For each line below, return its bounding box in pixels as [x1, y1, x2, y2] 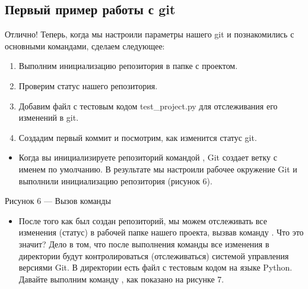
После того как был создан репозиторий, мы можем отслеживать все [18, 214, 267, 227]
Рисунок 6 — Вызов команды [5, 194, 111, 207]
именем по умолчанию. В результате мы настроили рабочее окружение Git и [18, 162, 297, 175]
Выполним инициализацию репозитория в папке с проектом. [18, 59, 238, 72]
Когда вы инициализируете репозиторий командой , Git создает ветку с [18, 151, 277, 164]
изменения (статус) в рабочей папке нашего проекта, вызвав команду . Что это [18, 226, 304, 238]
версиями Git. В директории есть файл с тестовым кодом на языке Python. [18, 261, 293, 274]
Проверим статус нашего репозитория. [18, 79, 158, 92]
